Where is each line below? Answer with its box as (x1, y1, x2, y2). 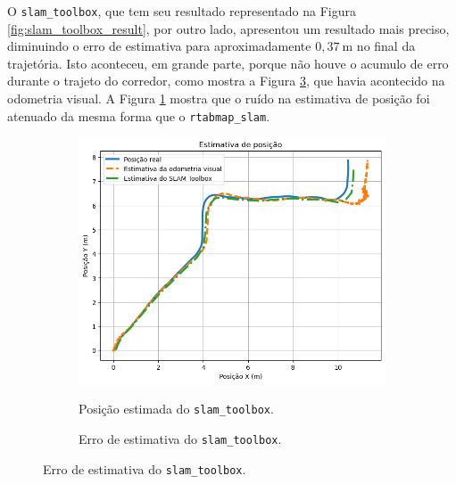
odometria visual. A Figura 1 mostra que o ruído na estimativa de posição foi (7, 89, 430, 108)
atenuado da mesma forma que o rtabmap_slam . (7, 106, 270, 125)
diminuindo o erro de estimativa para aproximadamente (7, 37, 311, 55)
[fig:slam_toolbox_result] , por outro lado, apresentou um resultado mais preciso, (7, 19, 450, 37)
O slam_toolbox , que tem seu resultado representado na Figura (7, 2, 356, 20)
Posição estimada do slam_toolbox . (79, 399, 274, 418)
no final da (356, 37, 416, 55)
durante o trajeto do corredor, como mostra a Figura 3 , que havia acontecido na (7, 71, 445, 90)
